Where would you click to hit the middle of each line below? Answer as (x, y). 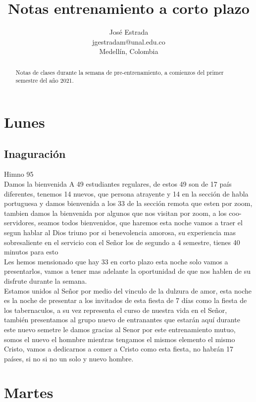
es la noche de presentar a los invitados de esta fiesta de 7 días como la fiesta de (126, 300)
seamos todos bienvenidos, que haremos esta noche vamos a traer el (140, 223)
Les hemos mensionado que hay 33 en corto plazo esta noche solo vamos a (116, 261)
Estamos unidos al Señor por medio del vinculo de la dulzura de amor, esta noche (128, 290)
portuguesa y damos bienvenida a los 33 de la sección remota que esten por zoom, (128, 203)
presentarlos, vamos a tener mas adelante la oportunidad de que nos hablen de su (127, 271)
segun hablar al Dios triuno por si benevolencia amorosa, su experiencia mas (120, 232)
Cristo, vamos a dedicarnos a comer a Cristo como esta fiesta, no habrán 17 (119, 349)
